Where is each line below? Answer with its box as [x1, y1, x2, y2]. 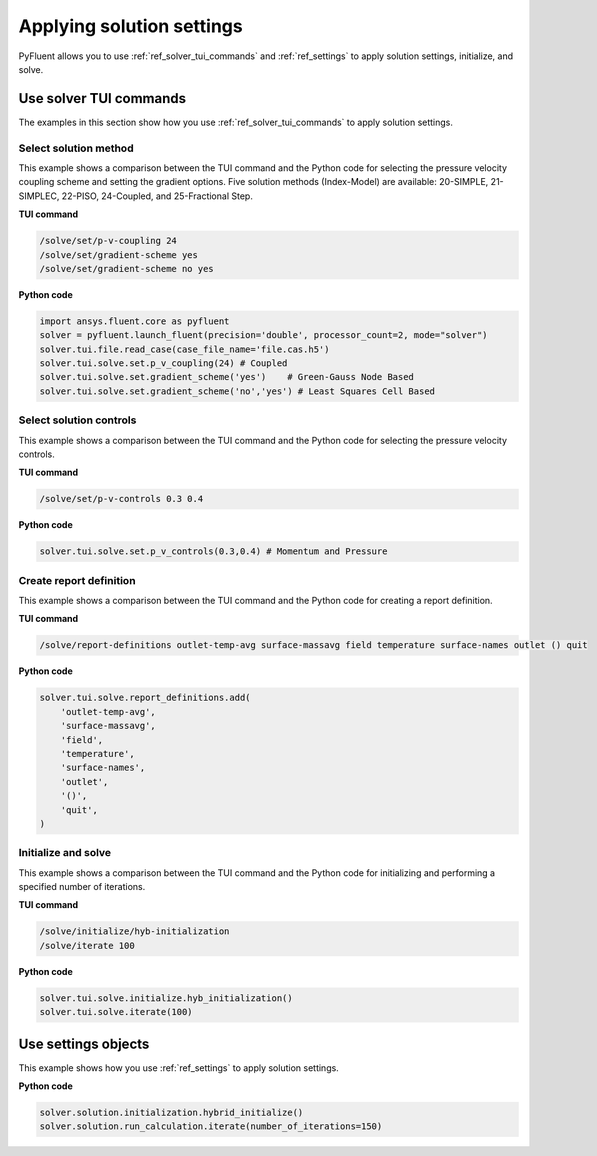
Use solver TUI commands [18, 90, 187, 107]
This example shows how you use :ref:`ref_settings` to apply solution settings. [18, 1061, 339, 1074]
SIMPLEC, [18, 190, 60, 202]
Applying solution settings [18, 15, 244, 37]
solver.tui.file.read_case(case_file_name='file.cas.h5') [39, 343, 330, 355]
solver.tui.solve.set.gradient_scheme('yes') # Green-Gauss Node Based [39, 371, 415, 383]
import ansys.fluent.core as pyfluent [39, 315, 230, 327]
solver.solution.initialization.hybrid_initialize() [39, 1107, 304, 1119]
